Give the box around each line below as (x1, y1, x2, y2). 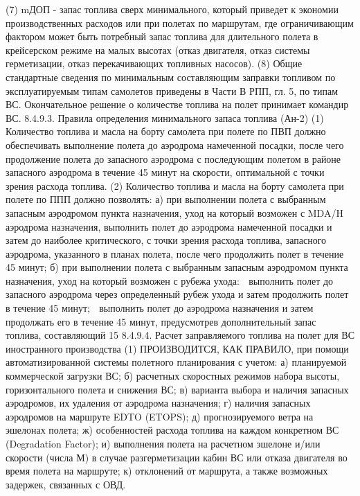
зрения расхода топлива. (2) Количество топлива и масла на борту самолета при (6, 178, 344, 193)
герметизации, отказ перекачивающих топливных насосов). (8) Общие (6, 56, 303, 71)
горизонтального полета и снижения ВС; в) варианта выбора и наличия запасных (6, 382, 349, 396)
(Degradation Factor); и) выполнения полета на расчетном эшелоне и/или (6, 436, 321, 450)
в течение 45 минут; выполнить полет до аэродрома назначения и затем (6, 301, 314, 315)
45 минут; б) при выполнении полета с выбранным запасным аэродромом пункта (6, 260, 348, 274)
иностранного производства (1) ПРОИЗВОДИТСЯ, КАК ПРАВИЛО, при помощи (6, 341, 349, 355)
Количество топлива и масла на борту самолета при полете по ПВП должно (6, 124, 326, 139)
